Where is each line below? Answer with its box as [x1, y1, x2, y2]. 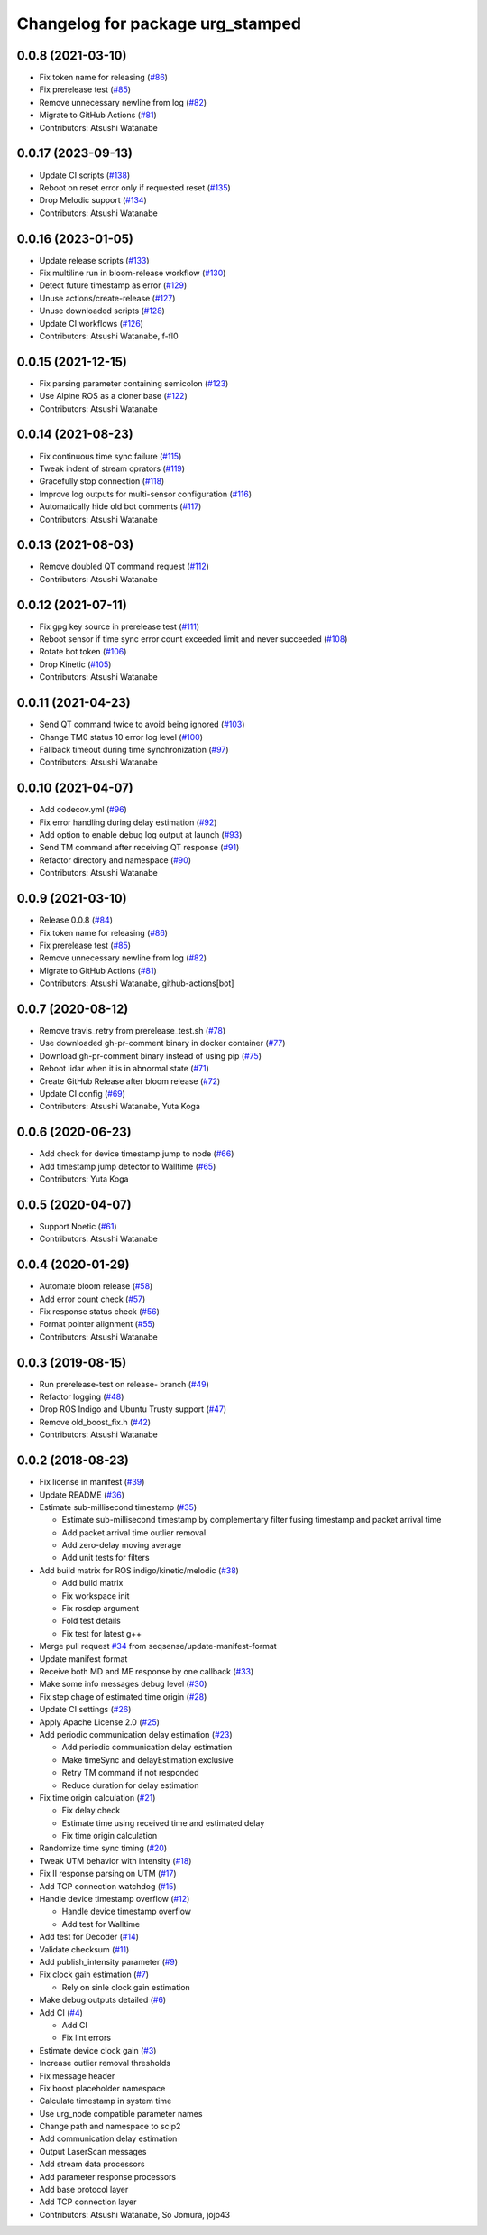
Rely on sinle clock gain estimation [61, 1981, 191, 1992]
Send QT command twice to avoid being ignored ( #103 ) [39, 719, 245, 730]
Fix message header [39, 2070, 115, 2081]
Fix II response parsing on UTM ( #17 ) [39, 1869, 177, 1879]
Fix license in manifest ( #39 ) [39, 1477, 145, 1488]
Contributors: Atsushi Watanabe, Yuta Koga [39, 1101, 200, 1112]
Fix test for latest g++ [61, 1628, 142, 1638]
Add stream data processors [39, 2158, 145, 2170]
